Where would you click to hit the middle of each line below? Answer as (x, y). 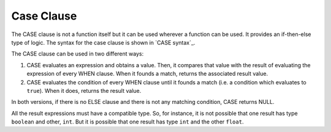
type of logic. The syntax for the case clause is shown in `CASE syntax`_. (103, 42)
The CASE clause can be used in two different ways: (78, 54)
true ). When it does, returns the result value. (84, 90)
